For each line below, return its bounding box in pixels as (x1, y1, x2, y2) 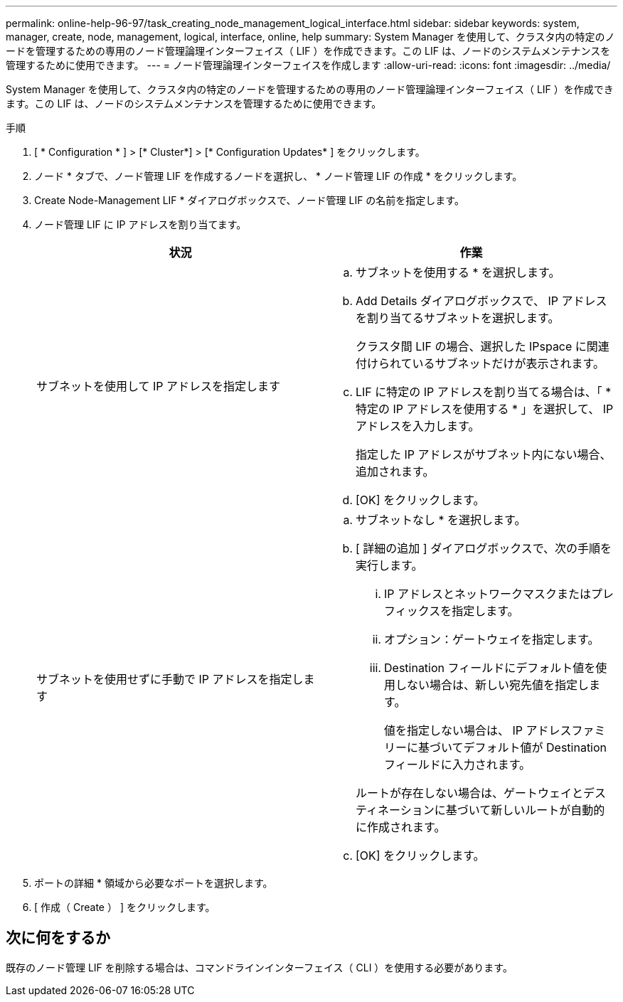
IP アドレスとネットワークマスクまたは (384, 587, 592, 601)
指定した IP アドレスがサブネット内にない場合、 (356, 447, 612, 462)
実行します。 (356, 558, 423, 572)
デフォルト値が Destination (463, 740, 607, 755)
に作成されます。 (356, 820, 446, 834)
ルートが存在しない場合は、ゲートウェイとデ (356, 786, 595, 800)
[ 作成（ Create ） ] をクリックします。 (34, 901, 215, 913)
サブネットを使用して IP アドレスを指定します (36, 379, 281, 393)
